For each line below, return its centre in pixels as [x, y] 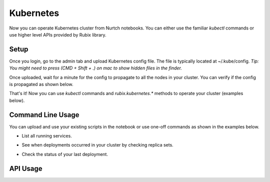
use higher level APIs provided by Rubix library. [58, 34]
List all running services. [47, 136]
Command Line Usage [44, 115]
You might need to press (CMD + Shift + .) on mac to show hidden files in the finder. [95, 68]
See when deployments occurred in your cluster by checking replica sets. [97, 145]
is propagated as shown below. [41, 84]
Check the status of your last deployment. [65, 154]
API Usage [26, 168]
